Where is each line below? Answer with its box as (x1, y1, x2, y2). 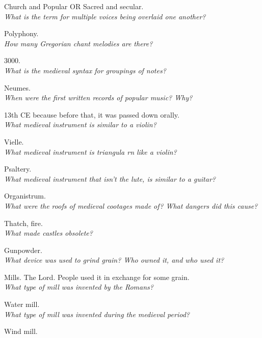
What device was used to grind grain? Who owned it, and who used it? (4, 255, 224, 265)
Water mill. (4, 299, 40, 309)
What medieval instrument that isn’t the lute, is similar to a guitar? (4, 173, 216, 184)
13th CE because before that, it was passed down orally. (4, 109, 179, 120)
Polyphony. (4, 28, 39, 39)
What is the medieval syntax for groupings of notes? (4, 65, 166, 75)
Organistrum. (4, 190, 46, 201)
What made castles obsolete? (4, 228, 93, 238)
